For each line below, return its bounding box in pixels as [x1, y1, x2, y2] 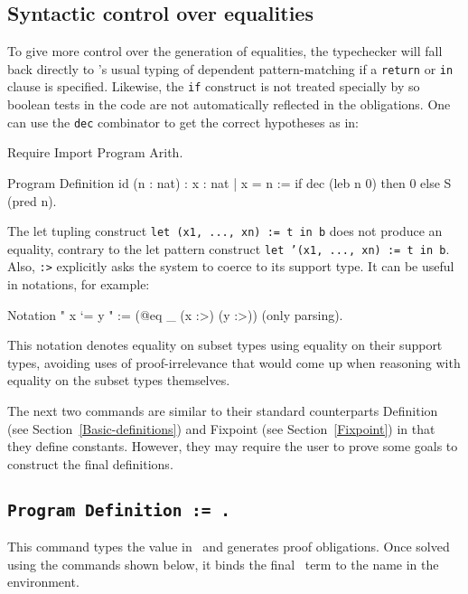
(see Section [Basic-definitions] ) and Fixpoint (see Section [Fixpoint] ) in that [7, 419, 435, 438]
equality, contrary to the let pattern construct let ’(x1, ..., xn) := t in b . [7, 239, 450, 258]
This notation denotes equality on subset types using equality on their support [7, 335, 443, 354]
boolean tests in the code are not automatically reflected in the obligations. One [7, 95, 451, 114]
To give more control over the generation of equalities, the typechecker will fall [7, 42, 443, 61]
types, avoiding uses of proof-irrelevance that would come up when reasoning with [7, 353, 461, 372]
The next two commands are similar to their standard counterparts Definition [7, 401, 438, 420]
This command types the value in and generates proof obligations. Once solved [7, 537, 450, 556]
